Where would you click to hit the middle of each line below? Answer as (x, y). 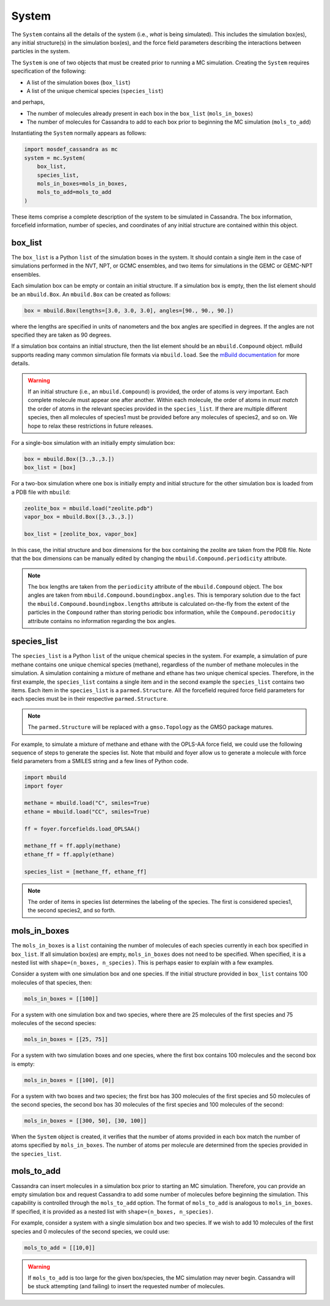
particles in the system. (41, 51)
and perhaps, (28, 102)
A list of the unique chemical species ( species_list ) (95, 91)
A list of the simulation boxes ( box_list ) (79, 82)
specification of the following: (49, 71)
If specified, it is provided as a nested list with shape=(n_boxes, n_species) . (112, 1211)
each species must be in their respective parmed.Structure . (90, 699)
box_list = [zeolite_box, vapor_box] (81, 534)
